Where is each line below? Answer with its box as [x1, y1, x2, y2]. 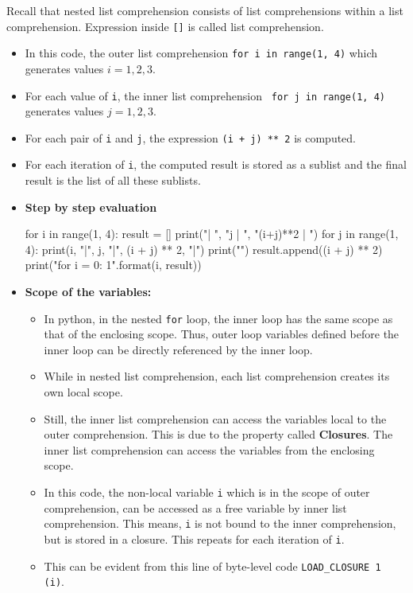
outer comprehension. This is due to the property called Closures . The [44, 426, 393, 443]
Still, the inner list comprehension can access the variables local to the [44, 410, 387, 427]
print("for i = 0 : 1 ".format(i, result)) [25, 256, 202, 273]
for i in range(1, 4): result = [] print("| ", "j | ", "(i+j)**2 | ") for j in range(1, [25, 225, 399, 242]
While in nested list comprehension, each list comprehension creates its [44, 368, 390, 384]
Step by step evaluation [25, 198, 157, 215]
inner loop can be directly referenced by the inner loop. [44, 341, 313, 357]
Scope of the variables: [25, 283, 152, 300]
